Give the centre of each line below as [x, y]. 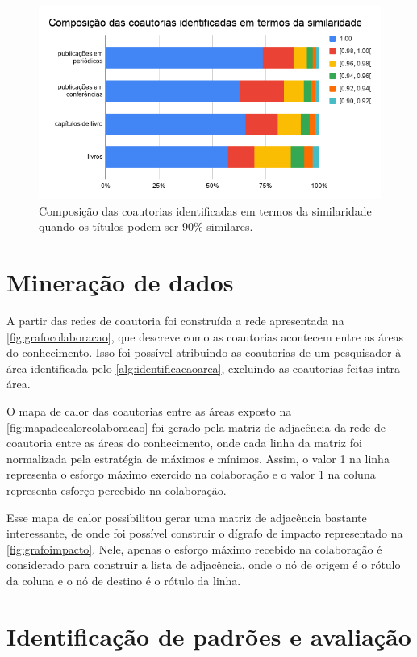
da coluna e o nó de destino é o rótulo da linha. [124, 580]
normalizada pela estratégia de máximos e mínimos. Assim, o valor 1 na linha [198, 458]
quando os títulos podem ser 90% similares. [146, 226]
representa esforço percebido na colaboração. [117, 490]
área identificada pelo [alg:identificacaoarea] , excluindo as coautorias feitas [190, 368]
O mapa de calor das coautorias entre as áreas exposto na [149, 410]
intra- [390, 368]
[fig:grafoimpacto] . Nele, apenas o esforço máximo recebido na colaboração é [194, 548]
